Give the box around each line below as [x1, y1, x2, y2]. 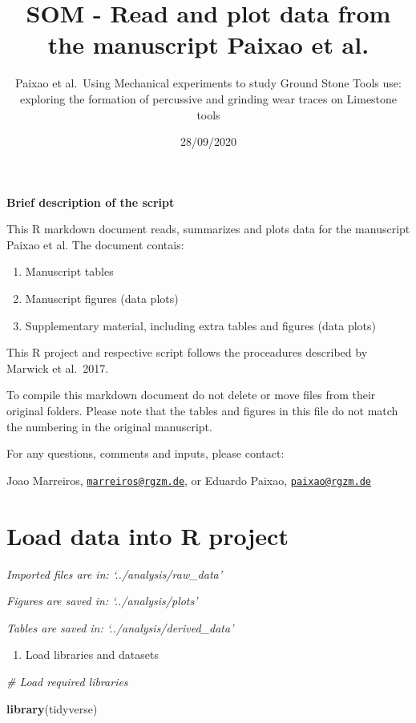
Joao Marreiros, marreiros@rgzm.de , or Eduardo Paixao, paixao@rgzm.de [6, 471, 372, 488]
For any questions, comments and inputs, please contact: [6, 445, 285, 462]
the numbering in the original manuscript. [6, 418, 212, 434]
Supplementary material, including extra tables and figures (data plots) [25, 317, 376, 333]
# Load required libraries [6, 673, 128, 689]
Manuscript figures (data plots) [25, 290, 179, 307]
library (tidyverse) [6, 700, 98, 717]
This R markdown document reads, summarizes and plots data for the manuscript [6, 220, 410, 237]
